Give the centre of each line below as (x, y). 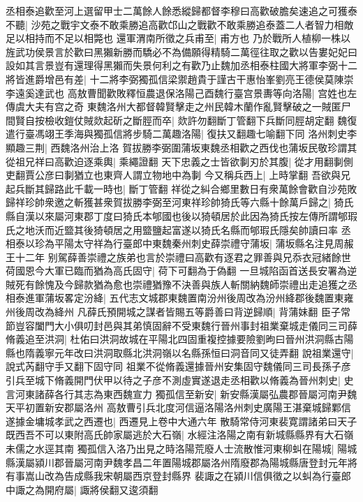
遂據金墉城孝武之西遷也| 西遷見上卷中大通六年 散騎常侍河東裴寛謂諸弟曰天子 (181, 421)
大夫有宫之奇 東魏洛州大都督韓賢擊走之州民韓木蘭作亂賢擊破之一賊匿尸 (188, 106)
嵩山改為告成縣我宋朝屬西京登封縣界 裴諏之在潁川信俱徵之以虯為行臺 (183, 476)
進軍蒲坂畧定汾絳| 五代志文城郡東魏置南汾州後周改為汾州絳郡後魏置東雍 (189, 298)
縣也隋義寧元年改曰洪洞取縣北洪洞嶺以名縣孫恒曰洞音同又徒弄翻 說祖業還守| (180, 352)
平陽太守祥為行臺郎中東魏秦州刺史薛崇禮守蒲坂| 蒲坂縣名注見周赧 (204, 243)
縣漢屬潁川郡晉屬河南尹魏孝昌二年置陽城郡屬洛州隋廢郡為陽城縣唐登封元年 (177, 462)
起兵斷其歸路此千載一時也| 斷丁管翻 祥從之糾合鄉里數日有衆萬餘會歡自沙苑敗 (181, 188)
